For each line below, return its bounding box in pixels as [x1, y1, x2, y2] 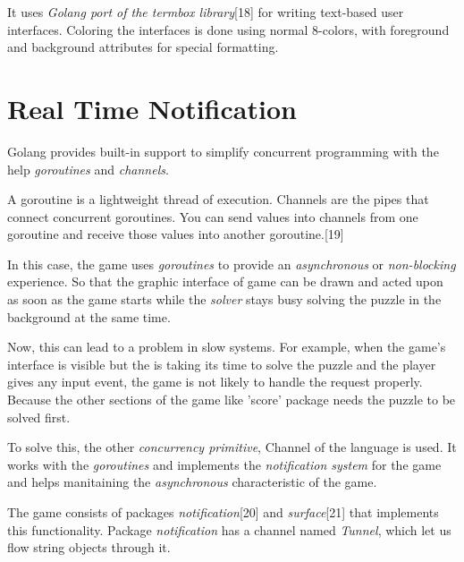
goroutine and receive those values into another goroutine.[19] [7, 225, 344, 243]
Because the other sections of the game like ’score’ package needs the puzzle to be [7, 390, 456, 409]
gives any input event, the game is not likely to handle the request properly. [7, 372, 423, 391]
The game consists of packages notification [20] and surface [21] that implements [7, 503, 439, 521]
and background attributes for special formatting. [7, 38, 279, 56]
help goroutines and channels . [7, 159, 169, 178]
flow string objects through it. [7, 538, 171, 557]
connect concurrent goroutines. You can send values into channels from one [7, 207, 418, 226]
